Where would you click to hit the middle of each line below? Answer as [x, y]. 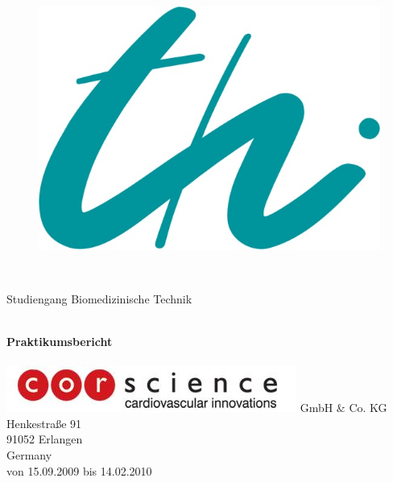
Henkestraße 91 [44, 423]
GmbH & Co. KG [343, 408]
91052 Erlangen [45, 439]
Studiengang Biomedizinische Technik [99, 298]
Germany [29, 454]
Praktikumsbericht [60, 341]
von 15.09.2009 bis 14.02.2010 [79, 470]
